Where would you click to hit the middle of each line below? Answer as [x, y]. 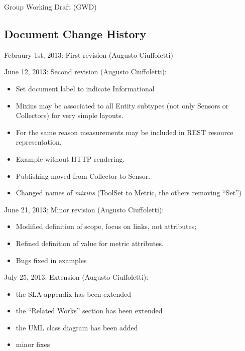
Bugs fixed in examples [51, 260]
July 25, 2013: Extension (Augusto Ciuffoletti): [76, 277]
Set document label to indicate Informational [85, 88]
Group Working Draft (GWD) [50, 7]
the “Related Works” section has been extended [89, 311]
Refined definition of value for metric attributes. [90, 243]
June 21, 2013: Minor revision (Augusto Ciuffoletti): [84, 209]
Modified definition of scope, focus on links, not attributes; [106, 226]
